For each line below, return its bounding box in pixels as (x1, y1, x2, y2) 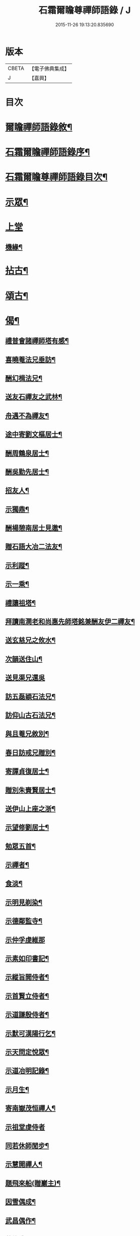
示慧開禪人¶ (5, 1160, 43, 1169)
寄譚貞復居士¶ (5, 767, 49, 776)
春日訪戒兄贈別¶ (5, 748, 56, 757)
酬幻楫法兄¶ (5, 374, 43, 382)
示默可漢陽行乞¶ (5, 1029, 56, 1038)
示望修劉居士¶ (5, 823, 49, 832)
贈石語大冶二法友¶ (5, 543, 62, 551)
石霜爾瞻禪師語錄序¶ (5, 147, 90, 158)
